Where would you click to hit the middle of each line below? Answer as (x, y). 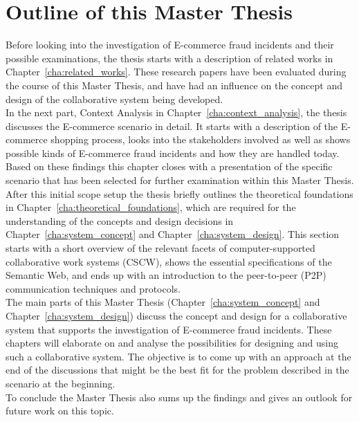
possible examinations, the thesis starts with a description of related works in (169, 58)
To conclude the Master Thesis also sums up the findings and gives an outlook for (179, 397)
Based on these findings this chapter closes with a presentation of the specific (169, 166)
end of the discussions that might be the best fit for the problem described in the (177, 370)
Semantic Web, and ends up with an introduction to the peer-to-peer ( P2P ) (166, 275)
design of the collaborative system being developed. (114, 99)
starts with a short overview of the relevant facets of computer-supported (160, 248)
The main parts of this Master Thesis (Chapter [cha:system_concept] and (163, 302)
